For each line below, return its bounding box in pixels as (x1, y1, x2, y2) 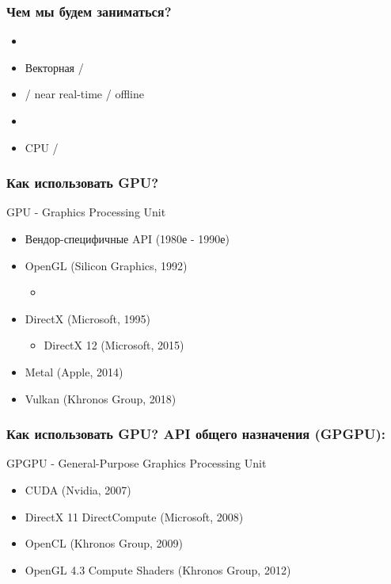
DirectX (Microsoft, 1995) (25, 310, 151, 326)
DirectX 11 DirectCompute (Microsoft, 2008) (25, 508, 244, 525)
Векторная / (25, 59, 84, 75)
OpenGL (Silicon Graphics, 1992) (25, 257, 188, 273)
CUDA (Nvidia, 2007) (25, 481, 131, 498)
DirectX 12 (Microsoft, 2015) (44, 337, 184, 353)
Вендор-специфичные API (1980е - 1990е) (25, 231, 230, 246)
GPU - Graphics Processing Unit (6, 204, 166, 220)
